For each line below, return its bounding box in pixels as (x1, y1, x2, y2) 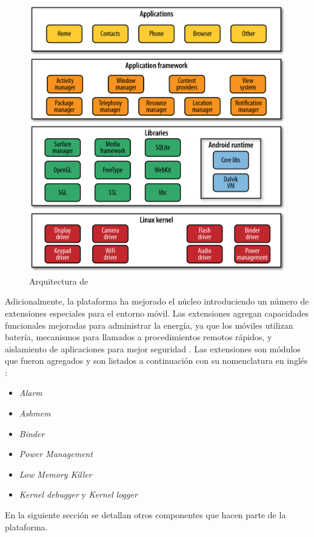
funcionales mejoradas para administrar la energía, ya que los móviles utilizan (5, 318, 293, 331)
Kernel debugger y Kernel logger (19, 488, 138, 501)
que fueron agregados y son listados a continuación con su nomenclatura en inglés (5, 354, 308, 367)
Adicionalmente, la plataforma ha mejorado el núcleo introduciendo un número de (5, 295, 309, 308)
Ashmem (19, 407, 51, 420)
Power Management (19, 447, 93, 460)
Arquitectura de (29, 274, 89, 287)
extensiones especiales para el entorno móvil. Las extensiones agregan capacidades (5, 306, 309, 319)
